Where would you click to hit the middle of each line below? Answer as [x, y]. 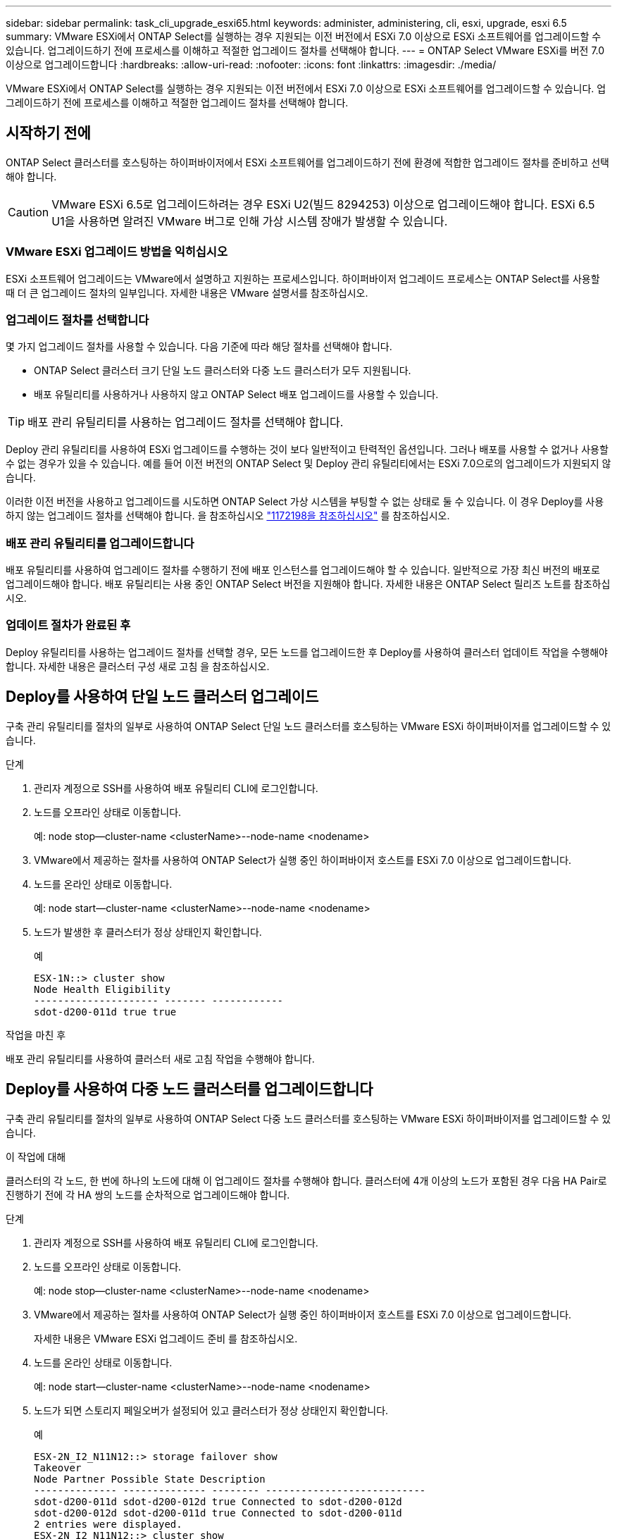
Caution [29, 212]
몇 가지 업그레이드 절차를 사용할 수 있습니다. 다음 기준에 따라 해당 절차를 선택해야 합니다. [199, 347]
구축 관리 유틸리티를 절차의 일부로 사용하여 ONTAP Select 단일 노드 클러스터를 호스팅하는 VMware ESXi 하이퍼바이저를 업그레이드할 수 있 [308, 726]
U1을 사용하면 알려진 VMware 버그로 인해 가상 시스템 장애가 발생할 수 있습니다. [250, 221]
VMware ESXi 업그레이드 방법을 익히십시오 [117, 252]
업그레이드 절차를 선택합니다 [77, 320]
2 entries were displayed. [108, 1524]
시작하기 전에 [48, 133]
